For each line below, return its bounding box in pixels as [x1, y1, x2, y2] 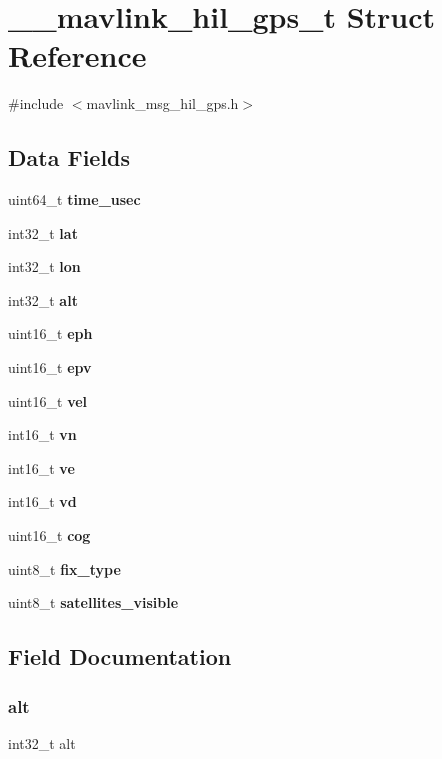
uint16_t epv [8, 357, 92, 378]
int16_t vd [8, 491, 77, 512]
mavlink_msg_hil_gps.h [86, 93, 239, 114]
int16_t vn [8, 424, 77, 445]
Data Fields [8, 142, 131, 173]
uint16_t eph [8, 323, 93, 344]
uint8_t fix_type [8, 558, 121, 579]
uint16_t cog [8, 525, 91, 546]
